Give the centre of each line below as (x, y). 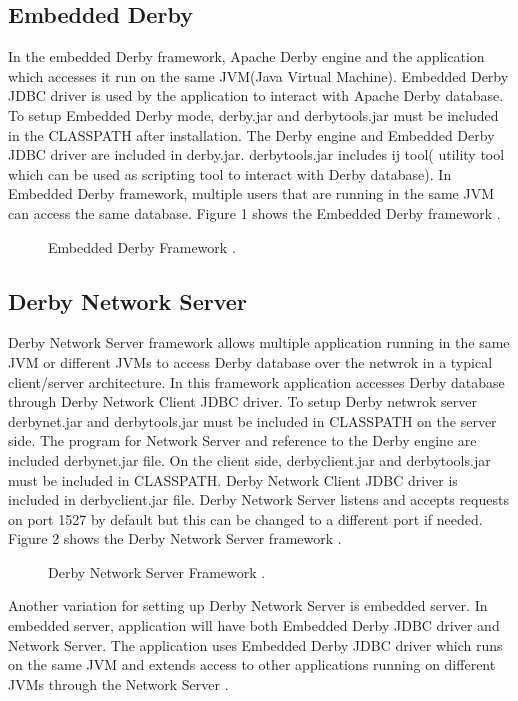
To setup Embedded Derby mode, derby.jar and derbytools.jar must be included (253, 114)
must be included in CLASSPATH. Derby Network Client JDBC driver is (233, 479)
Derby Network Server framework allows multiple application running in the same (259, 342)
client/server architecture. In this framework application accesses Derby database (256, 381)
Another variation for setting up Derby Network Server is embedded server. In (248, 605)
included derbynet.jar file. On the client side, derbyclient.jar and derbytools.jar (249, 459)
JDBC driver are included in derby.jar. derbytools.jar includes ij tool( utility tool (256, 154)
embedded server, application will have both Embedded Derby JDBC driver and (254, 625)
